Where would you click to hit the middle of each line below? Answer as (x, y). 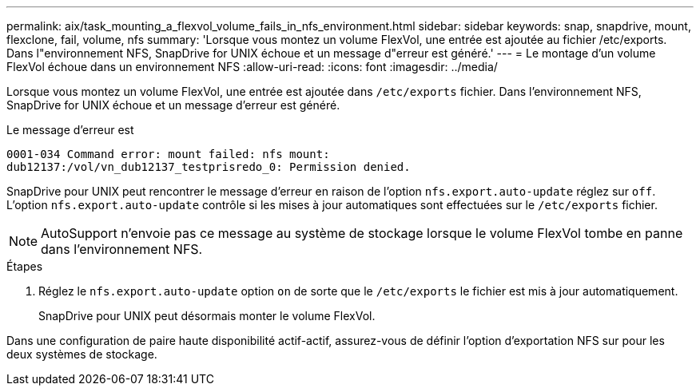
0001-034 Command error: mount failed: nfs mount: (168, 154)
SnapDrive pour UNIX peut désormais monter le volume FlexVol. (207, 316)
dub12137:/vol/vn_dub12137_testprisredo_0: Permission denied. (209, 167)
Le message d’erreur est (70, 130)
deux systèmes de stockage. (82, 354)
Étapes (25, 266)
